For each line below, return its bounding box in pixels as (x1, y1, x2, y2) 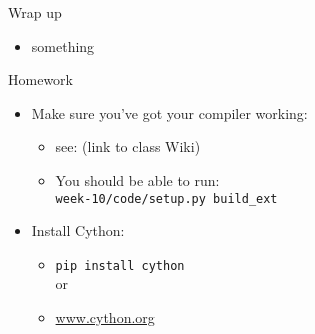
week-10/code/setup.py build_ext (55, 191, 278, 206)
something (31, 35, 95, 56)
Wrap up (8, 2, 62, 22)
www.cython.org (55, 307, 155, 328)
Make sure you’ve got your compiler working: (31, 102, 308, 123)
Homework (8, 69, 73, 90)
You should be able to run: (55, 169, 220, 190)
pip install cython (55, 258, 185, 273)
